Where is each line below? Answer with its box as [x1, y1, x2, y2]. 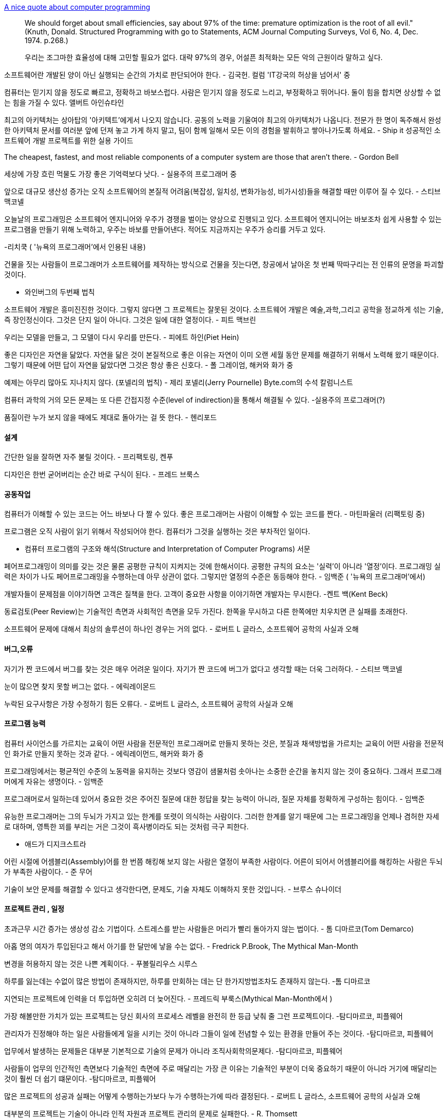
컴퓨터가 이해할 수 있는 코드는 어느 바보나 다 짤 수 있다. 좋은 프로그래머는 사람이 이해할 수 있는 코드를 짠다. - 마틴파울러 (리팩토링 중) [4, 509, 425, 519]
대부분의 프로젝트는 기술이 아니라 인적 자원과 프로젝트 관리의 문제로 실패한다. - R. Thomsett [4, 1109, 298, 1118]
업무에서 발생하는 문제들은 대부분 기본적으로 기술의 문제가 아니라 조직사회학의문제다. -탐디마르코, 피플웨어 [4, 1047, 343, 1056]
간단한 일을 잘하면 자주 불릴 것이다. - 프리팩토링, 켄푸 [4, 452, 173, 462]
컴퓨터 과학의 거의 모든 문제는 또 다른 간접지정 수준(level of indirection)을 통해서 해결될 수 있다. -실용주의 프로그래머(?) [4, 395, 385, 404]
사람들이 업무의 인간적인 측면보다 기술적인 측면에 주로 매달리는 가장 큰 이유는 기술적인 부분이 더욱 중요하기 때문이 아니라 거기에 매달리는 [4, 1064, 437, 1073]
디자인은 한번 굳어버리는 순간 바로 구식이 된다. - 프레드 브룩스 [4, 470, 200, 479]
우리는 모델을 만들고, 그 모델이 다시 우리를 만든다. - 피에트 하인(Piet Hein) [4, 333, 240, 341]
